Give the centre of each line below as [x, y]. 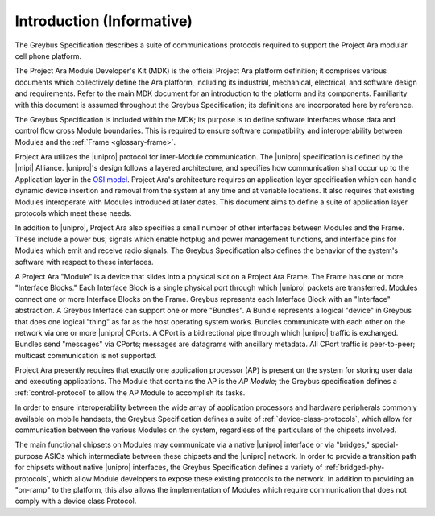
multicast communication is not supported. [86, 355]
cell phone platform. [48, 56]
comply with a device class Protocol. [76, 501]
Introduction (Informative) [104, 21]
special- [385, 445]
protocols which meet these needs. [73, 213]
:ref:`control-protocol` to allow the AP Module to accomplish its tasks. [130, 392]
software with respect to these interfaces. [84, 262]
